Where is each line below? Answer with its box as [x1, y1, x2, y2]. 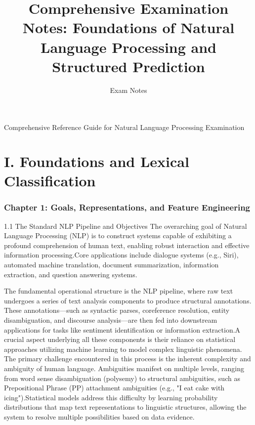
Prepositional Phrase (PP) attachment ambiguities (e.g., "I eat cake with [4, 382, 225, 393]
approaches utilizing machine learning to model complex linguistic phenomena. [4, 343, 242, 354]
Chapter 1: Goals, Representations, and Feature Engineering [4, 201, 251, 213]
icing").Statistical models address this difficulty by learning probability [4, 392, 218, 402]
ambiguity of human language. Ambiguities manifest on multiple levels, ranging [4, 363, 245, 373]
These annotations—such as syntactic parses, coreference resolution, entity [4, 305, 230, 315]
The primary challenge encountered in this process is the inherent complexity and [4, 353, 251, 364]
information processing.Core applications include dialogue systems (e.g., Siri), [4, 250, 239, 260]
